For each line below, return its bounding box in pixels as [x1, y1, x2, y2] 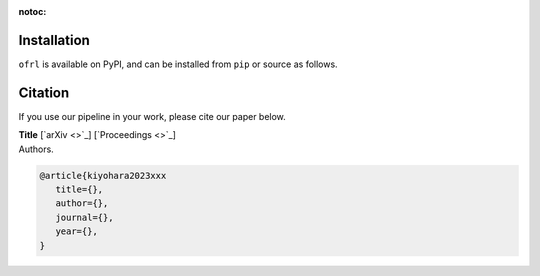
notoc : [18, 6, 47, 17]
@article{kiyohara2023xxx [39, 170, 167, 181]
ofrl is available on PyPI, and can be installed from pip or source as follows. [18, 58, 339, 70]
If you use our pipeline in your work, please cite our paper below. [18, 110, 287, 122]
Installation [18, 31, 90, 49]
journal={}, [55, 211, 114, 223]
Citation [18, 84, 70, 101]
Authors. [18, 143, 54, 155]
